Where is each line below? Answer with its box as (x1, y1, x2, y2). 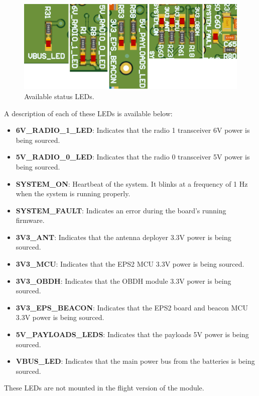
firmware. (16, 215, 45, 225)
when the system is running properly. (16, 188, 131, 199)
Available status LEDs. (24, 91, 94, 101)
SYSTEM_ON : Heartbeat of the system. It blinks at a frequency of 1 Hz (16, 178, 248, 189)
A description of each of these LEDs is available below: (4, 108, 173, 118)
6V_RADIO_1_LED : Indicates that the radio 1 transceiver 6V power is (16, 125, 250, 135)
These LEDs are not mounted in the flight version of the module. (4, 382, 204, 393)
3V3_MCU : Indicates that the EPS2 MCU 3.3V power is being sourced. (16, 259, 244, 269)
